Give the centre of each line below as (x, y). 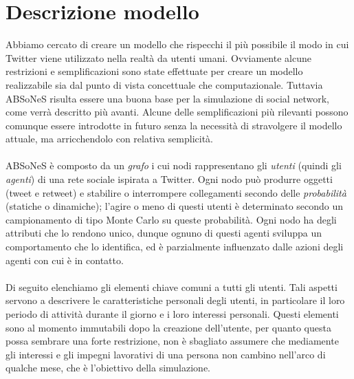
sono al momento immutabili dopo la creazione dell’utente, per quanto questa (168, 327)
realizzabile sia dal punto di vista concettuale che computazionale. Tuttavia (164, 84)
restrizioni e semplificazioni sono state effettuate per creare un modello (154, 71)
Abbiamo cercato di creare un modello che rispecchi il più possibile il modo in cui (177, 44)
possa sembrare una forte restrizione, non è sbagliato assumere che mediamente (172, 341)
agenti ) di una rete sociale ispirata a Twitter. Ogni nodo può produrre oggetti (169, 179)
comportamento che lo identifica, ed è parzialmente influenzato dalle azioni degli (175, 247)
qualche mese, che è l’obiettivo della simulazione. (108, 368)
